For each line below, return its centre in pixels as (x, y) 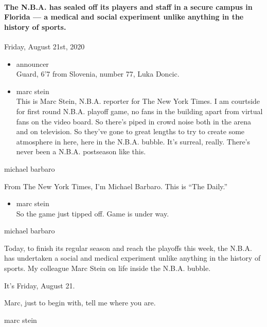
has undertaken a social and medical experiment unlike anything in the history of (132, 258)
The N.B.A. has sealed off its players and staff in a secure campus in (128, 6)
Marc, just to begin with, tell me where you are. (80, 303)
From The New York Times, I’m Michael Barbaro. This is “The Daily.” (116, 186)
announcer (32, 63)
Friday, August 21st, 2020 (44, 46)
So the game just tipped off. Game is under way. (93, 213)
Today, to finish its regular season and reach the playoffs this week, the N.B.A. (128, 248)
